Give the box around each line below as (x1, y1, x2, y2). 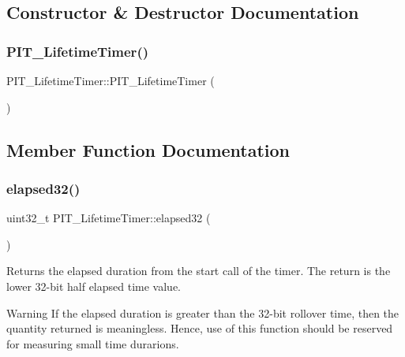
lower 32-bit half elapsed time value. (6, 277, 181, 294)
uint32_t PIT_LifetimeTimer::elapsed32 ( (6, 210, 211, 226)
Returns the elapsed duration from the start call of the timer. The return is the (6, 262, 391, 279)
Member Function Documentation (6, 137, 291, 162)
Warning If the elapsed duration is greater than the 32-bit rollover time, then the (6, 304, 399, 321)
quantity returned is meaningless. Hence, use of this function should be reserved (6, 320, 393, 337)
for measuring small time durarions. (6, 335, 179, 351)
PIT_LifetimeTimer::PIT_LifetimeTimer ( (6, 73, 215, 88)
